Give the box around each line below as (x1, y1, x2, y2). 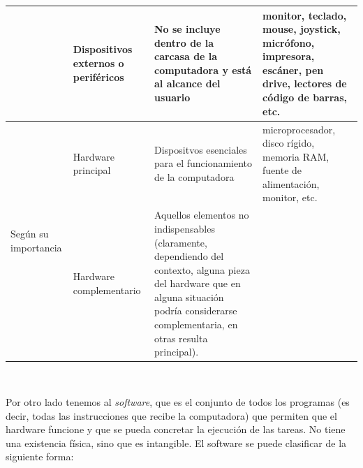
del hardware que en (154, 276, 241, 291)
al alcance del (154, 76, 221, 91)
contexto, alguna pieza (154, 262, 250, 277)
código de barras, (262, 90, 347, 105)
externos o (73, 56, 124, 71)
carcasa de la (154, 49, 218, 64)
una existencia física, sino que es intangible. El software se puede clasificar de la (6, 435, 347, 450)
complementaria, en (154, 317, 238, 332)
